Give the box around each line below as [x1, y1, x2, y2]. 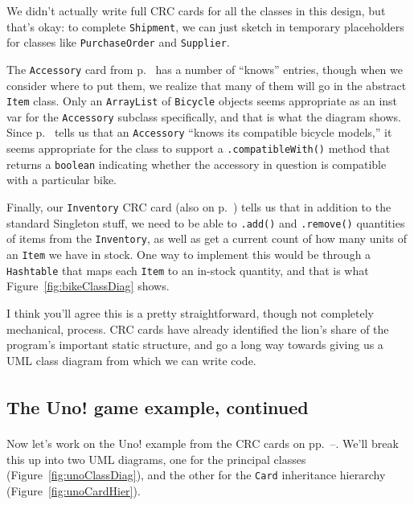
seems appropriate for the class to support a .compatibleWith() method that [6, 140, 391, 157]
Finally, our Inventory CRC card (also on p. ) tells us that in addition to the [6, 199, 391, 216]
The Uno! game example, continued [6, 394, 309, 419]
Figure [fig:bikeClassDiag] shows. [6, 277, 170, 294]
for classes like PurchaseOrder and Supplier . [6, 34, 230, 51]
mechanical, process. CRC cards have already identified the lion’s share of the [6, 320, 389, 337]
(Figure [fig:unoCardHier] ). [6, 482, 141, 499]
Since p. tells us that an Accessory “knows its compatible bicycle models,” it [6, 124, 392, 141]
